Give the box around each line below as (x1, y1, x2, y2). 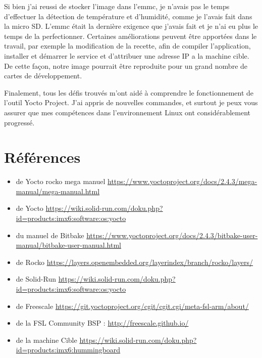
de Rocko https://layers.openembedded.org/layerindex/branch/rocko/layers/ (16, 256, 253, 267)
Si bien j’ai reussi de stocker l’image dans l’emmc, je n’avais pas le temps (4, 1, 230, 11)
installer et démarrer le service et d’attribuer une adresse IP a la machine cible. (4, 50, 249, 61)
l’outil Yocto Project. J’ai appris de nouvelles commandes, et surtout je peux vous (4, 97, 258, 108)
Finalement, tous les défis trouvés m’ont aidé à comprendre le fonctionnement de (4, 87, 254, 98)
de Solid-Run (16, 274, 56, 284)
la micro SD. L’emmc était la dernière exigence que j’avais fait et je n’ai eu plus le (4, 21, 258, 31)
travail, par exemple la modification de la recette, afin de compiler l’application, (4, 40, 251, 51)
